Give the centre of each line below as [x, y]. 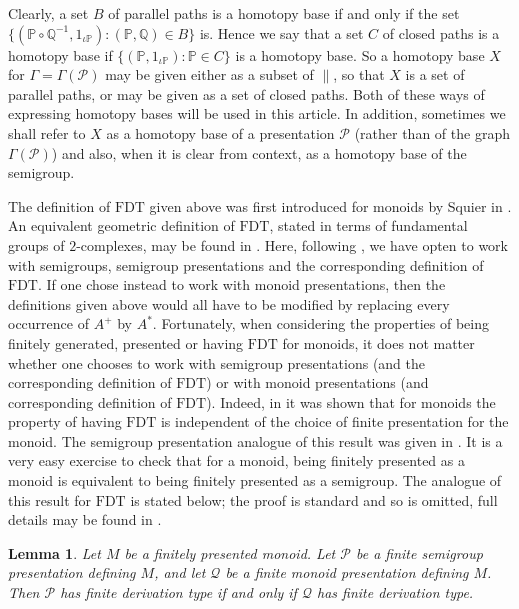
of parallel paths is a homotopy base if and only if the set [284, 13]
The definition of [59, 205]
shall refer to [47, 132]
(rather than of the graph [432, 132]
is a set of [435, 74]
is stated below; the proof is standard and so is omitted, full [314, 499]
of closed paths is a [441, 32]
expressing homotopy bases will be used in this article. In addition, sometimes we [257, 113]
